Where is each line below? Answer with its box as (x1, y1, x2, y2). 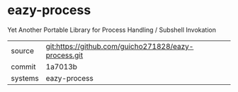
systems (11, 73, 39, 83)
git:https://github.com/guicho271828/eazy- (45, 41, 194, 51)
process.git (45, 50, 84, 60)
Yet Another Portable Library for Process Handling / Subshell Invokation (7, 25, 216, 34)
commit (11, 62, 36, 71)
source (11, 45, 34, 55)
